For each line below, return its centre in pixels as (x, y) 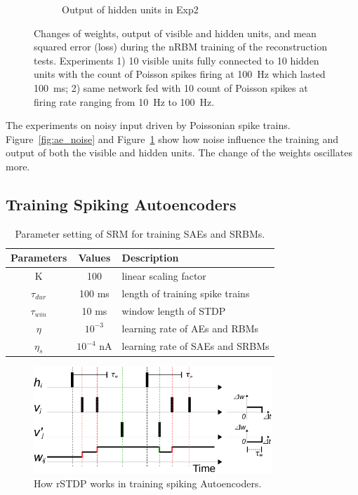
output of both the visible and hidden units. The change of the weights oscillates (179, 152)
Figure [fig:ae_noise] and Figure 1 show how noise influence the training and (172, 138)
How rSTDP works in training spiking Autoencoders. (148, 483)
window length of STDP (174, 310)
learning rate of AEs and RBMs (190, 328)
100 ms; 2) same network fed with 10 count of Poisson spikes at (171, 87)
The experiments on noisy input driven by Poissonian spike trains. (148, 125)
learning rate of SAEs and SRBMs (195, 346)
